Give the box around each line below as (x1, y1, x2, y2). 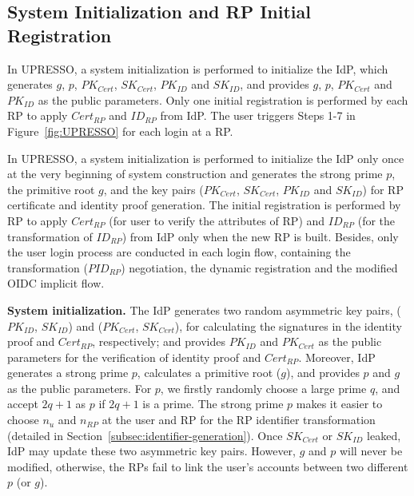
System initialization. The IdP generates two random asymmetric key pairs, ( (7, 301, 401, 318)
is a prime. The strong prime (142, 395, 284, 412)
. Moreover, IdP (298, 348, 376, 365)
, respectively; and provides (92, 333, 225, 350)
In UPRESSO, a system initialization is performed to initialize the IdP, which (7, 60, 388, 77)
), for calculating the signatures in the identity (174, 317, 402, 334)
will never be (339, 442, 403, 459)
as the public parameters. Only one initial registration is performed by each (38, 91, 408, 108)
